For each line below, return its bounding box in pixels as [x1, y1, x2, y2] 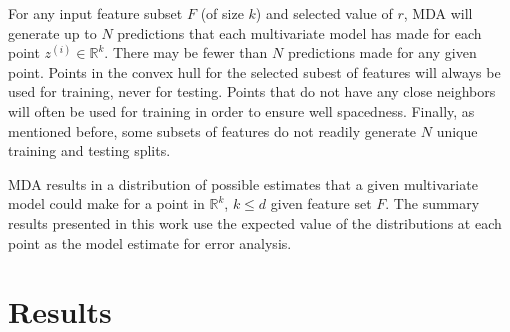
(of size [200, 3, 244, 23]
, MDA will [403, 3, 473, 23]
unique [436, 120, 478, 141]
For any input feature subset [8, 3, 183, 23]
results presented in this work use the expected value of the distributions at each [8, 212, 502, 233]
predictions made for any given [287, 42, 477, 63]
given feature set [270, 193, 372, 214]
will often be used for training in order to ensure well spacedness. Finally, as [8, 100, 475, 121]
